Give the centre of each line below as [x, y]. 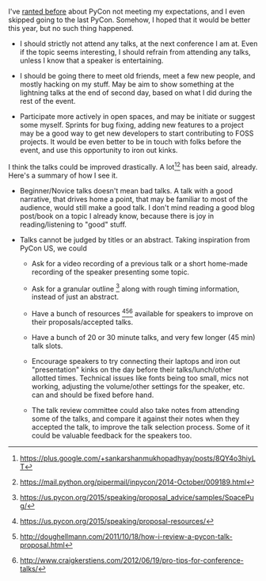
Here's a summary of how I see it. [63, 175]
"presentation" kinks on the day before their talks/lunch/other [131, 369]
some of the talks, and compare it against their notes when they [135, 419]
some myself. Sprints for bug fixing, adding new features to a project [131, 125]
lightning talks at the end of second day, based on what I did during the [136, 93]
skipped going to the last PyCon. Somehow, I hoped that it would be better [129, 20]
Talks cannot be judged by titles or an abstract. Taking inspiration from [135, 239]
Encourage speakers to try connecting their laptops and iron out [136, 361]
